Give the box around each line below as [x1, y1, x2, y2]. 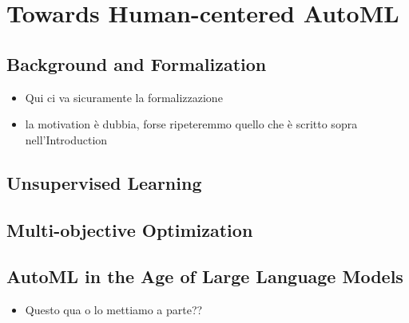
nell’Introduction [25, 131, 108, 148]
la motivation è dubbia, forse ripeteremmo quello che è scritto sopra [25, 116, 358, 132]
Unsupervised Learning [6, 170, 202, 195]
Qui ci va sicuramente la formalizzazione [25, 89, 223, 105]
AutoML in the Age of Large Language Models [6, 264, 403, 289]
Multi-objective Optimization [6, 217, 253, 242]
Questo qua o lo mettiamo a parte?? [25, 301, 203, 318]
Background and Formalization [6, 51, 267, 76]
